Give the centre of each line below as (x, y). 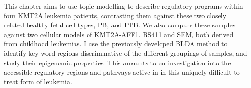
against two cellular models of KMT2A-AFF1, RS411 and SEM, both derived (119, 34)
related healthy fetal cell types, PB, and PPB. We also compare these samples (120, 25)
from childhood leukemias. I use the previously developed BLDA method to (116, 44)
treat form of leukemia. (38, 81)
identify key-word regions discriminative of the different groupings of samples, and (125, 53)
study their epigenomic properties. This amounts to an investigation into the (118, 62)
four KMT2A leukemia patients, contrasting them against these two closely (115, 15)
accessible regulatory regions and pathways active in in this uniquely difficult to (122, 72)
